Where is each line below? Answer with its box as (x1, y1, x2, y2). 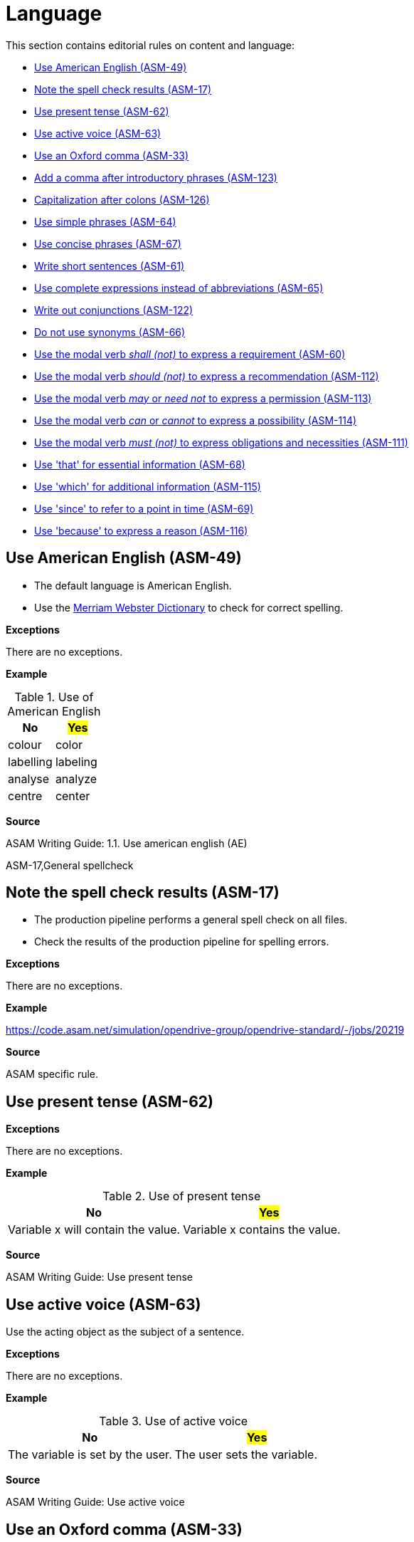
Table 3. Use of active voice (99, 1414, 248, 1429)
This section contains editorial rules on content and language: (6, 38, 295, 51)
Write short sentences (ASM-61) (34, 259, 185, 272)
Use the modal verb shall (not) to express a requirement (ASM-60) (34, 347, 346, 360)
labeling (55, 754, 97, 769)
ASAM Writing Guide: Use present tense (6, 1271, 193, 1284)
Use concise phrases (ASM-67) (34, 237, 181, 250)
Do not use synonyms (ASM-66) (34, 325, 186, 338)
